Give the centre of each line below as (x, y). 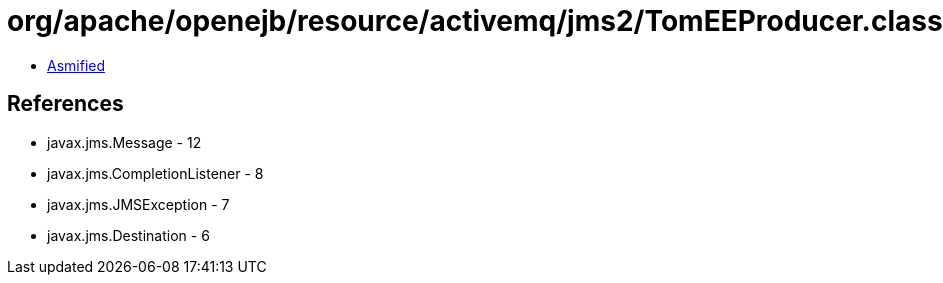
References (65, 104)
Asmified (76, 65)
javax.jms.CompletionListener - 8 (155, 173)
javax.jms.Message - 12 (124, 142)
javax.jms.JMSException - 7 (138, 204)
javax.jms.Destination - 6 (128, 235)
